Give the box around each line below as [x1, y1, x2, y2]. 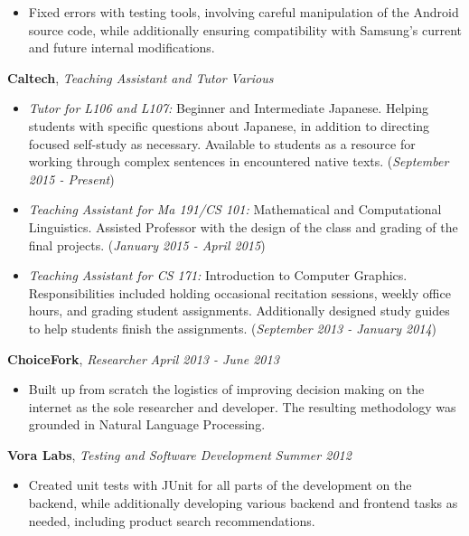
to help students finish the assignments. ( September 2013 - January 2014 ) [28, 318, 437, 337]
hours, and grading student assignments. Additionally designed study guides [28, 301, 450, 320]
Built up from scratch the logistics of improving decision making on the [28, 380, 425, 399]
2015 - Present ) [28, 169, 115, 188]
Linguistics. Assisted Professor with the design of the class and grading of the [28, 217, 458, 236]
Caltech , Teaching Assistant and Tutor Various [7, 68, 274, 87]
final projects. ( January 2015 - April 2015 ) [28, 235, 266, 254]
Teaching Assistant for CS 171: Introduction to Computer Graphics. [28, 266, 408, 285]
